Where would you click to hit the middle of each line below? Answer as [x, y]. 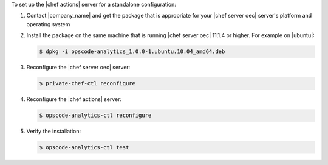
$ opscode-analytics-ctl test [84, 147]
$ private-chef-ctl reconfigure [87, 83]
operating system [48, 24]
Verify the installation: [54, 132]
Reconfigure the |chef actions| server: [74, 99]
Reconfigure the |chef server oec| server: [78, 68]
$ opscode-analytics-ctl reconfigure [95, 115]
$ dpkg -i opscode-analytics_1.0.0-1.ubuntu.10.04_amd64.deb [132, 51]
